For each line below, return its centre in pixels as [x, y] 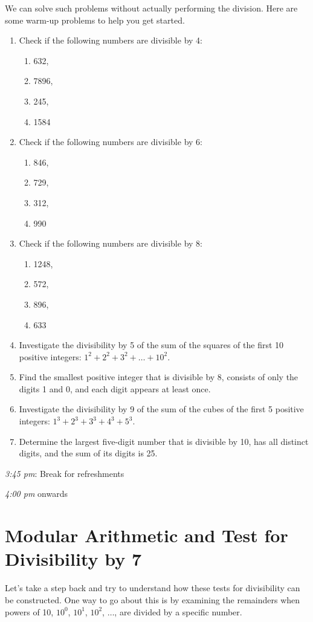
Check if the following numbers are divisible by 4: [111, 40]
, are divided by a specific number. [178, 611]
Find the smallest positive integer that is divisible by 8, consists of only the [159, 377]
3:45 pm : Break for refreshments [65, 473]
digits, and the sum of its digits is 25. [88, 453]
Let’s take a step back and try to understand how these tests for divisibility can [153, 588]
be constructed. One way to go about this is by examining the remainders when [153, 599]
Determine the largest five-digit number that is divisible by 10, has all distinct [164, 441]
